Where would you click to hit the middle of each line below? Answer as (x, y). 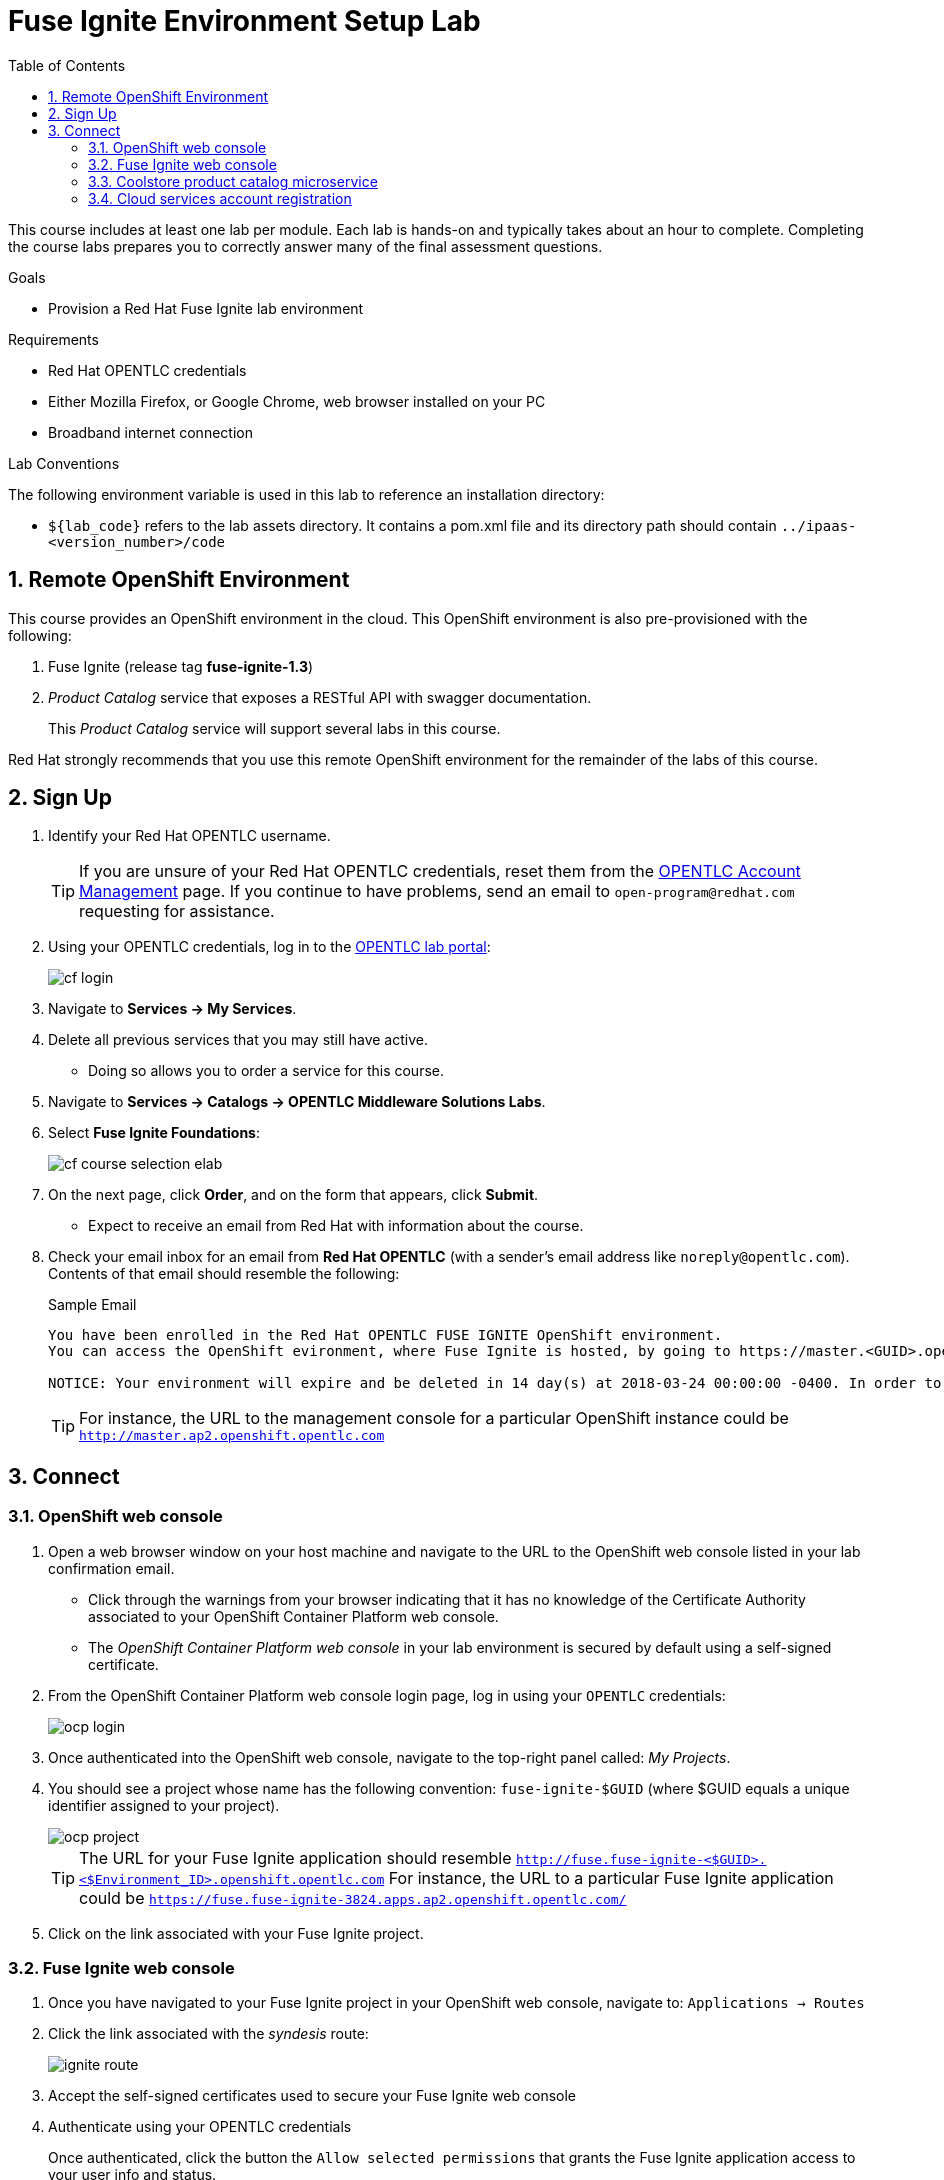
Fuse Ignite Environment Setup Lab (244, 21)
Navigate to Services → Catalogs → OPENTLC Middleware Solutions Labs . (297, 1102)
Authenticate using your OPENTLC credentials (200, 2127)
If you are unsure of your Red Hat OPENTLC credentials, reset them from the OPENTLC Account (440, 871)
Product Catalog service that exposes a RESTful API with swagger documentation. (320, 697)
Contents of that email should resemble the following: (224, 1274)
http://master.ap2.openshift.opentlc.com (232, 1436)
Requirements (53, 339)
